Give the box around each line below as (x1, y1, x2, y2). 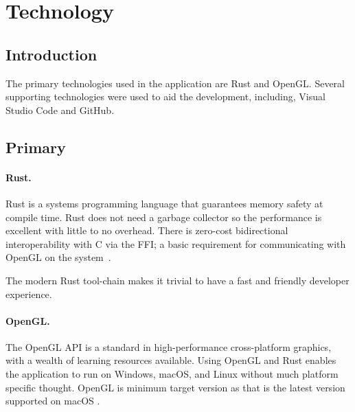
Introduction (5, 43, 98, 65)
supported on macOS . (5, 393, 100, 408)
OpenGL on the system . (5, 250, 111, 264)
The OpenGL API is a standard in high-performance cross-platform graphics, (5, 339, 332, 354)
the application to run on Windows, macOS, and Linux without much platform (5, 367, 339, 381)
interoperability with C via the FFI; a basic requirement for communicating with (5, 236, 346, 251)
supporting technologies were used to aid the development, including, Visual (5, 89, 325, 104)
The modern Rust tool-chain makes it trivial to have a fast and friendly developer (5, 273, 350, 287)
